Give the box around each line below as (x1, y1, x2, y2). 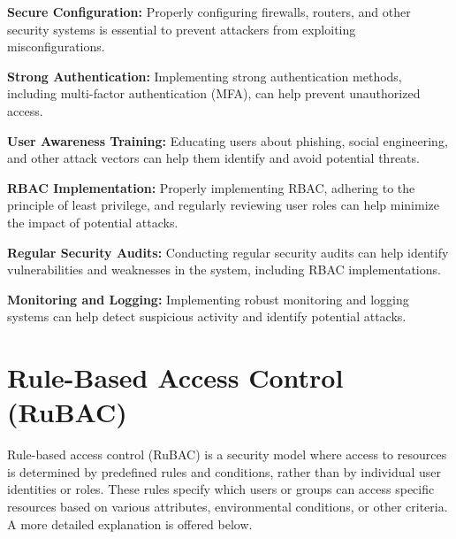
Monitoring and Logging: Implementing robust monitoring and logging (7, 289, 409, 308)
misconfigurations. (7, 37, 105, 56)
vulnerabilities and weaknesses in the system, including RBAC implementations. (7, 260, 441, 279)
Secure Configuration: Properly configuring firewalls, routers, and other (7, 3, 411, 20)
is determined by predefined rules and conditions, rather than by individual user (7, 462, 442, 481)
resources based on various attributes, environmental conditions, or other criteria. (7, 497, 448, 515)
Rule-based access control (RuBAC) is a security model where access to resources (7, 445, 447, 464)
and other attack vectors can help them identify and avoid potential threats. (7, 149, 420, 167)
